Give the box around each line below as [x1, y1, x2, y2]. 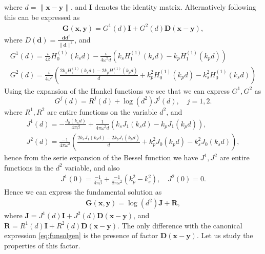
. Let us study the [196, 230, 253, 241]
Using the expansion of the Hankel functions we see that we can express [4, 85, 230, 96]
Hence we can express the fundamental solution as [4, 186, 162, 197]
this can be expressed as [4, 11, 80, 22]
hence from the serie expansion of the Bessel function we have [4, 152, 198, 163]
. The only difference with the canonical [117, 220, 242, 230]
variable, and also [65, 162, 120, 173]
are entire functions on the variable [47, 106, 157, 117]
